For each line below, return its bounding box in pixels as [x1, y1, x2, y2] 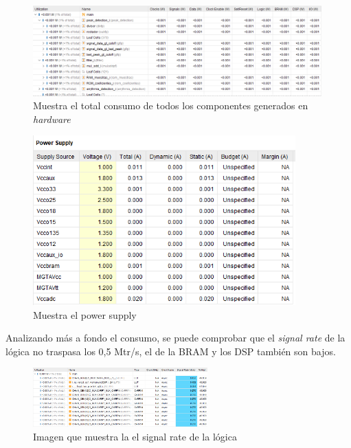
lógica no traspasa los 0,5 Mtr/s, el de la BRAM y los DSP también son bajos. [5, 344, 336, 358]
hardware [33, 111, 71, 126]
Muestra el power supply [33, 307, 137, 322]
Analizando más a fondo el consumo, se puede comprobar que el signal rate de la [5, 331, 346, 345]
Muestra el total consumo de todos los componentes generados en [33, 98, 308, 113]
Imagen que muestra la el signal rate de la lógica [33, 429, 237, 443]
